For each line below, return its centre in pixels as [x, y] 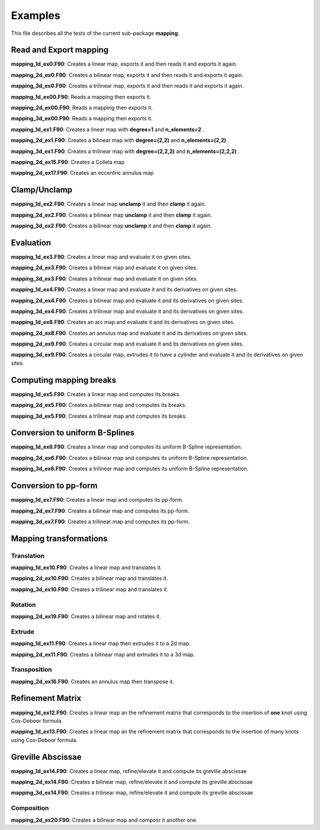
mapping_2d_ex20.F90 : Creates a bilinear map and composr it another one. [104, 820]
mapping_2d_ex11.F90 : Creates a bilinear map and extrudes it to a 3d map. [103, 654]
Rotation [23, 604]
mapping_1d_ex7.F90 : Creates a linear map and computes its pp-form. [97, 500]
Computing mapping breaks [64, 380]
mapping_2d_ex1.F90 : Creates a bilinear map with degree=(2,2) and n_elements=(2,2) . [120, 140]
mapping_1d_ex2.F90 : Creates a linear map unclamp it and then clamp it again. [109, 204]
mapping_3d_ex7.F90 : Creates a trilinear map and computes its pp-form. [100, 521]
